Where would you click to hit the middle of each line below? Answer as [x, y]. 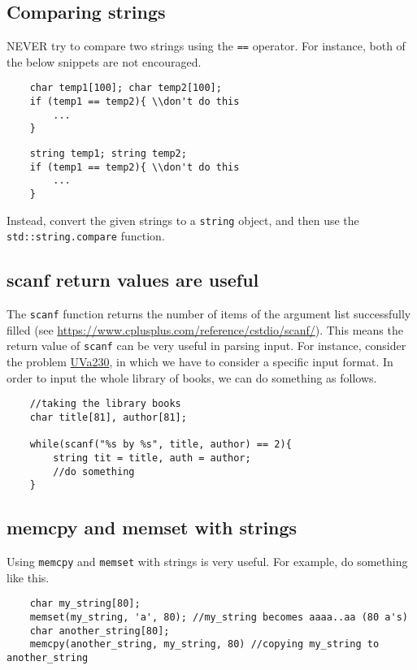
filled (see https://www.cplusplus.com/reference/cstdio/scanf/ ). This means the [205, 329]
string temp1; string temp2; [108, 154]
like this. [28, 577]
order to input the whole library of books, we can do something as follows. [192, 377]
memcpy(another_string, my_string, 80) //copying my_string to [204, 644]
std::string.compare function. [86, 236]
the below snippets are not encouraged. [104, 61]
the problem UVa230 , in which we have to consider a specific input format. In [200, 362]
